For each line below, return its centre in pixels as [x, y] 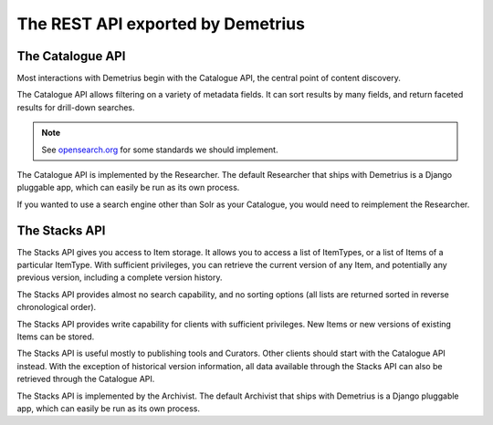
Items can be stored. [56, 337]
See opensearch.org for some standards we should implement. [160, 150]
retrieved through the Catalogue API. [86, 379]
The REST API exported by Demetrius [161, 24]
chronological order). [57, 307]
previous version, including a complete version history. [120, 277]
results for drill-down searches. [76, 107]
